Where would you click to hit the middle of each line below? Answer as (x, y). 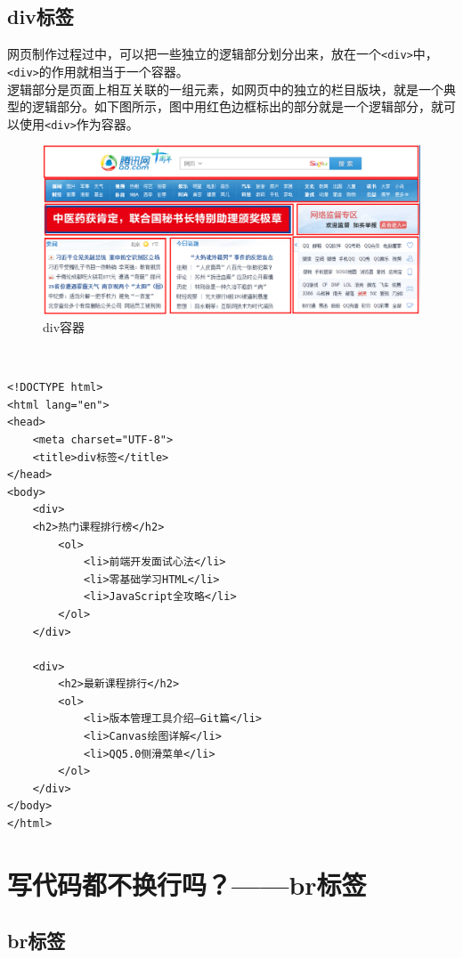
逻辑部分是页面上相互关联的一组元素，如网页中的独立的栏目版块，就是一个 (225, 89)
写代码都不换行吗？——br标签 (187, 884)
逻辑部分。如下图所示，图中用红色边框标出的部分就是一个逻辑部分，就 (237, 106)
